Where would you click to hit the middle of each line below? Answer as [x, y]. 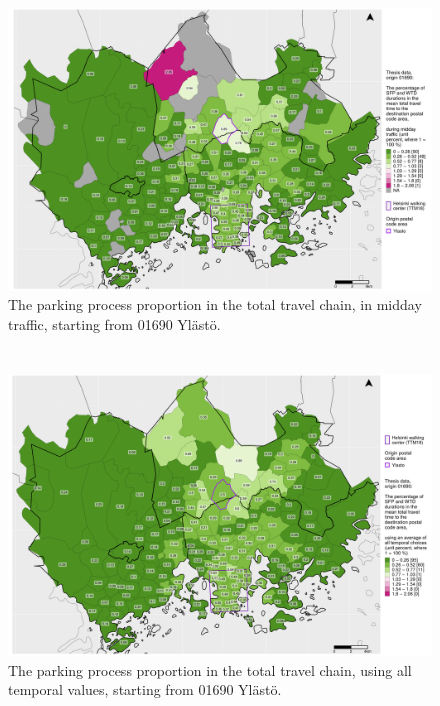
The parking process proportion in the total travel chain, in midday [215, 304]
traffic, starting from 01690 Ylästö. [114, 323]
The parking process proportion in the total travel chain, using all [210, 669]
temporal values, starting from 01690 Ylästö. [145, 689]
